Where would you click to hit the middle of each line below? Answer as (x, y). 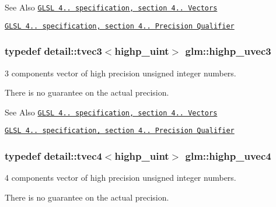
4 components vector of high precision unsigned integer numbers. (120, 178)
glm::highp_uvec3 (228, 51)
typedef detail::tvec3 (53, 51)
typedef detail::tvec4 (53, 155)
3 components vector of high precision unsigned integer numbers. (120, 73)
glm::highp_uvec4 (228, 155)
